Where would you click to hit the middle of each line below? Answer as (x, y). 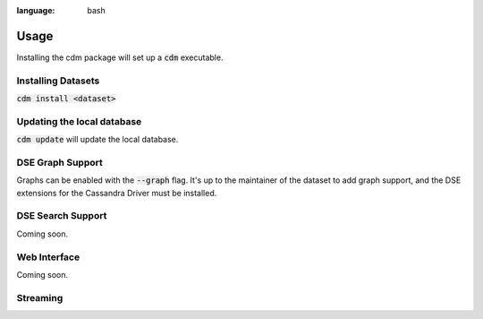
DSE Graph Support (59, 162)
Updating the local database (79, 121)
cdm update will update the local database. (97, 140)
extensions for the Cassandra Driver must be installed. (117, 193)
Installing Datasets (58, 81)
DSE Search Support (62, 216)
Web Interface (48, 257)
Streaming (40, 297)
